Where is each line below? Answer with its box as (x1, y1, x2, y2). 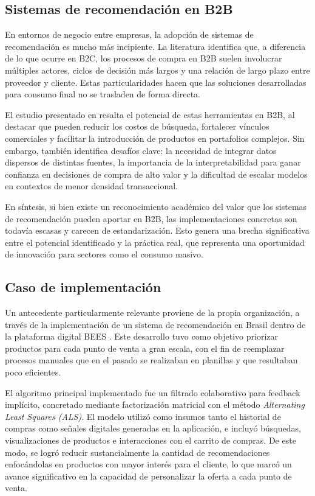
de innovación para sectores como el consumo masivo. (5, 248, 203, 260)
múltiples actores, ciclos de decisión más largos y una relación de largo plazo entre (5, 63, 310, 76)
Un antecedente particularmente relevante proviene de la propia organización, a (5, 306, 300, 319)
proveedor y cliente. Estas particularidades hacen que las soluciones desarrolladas (5, 75, 307, 88)
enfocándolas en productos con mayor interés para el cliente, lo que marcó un (5, 458, 292, 470)
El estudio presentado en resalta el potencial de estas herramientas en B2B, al (5, 108, 295, 121)
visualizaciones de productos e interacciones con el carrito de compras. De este (5, 434, 296, 447)
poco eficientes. (5, 366, 61, 379)
